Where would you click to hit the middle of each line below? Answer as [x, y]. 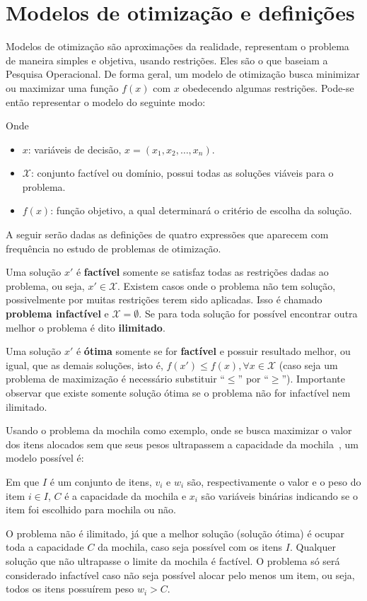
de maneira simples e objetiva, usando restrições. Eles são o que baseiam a [167, 60]
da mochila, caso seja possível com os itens [190, 547]
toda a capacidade [45, 547]
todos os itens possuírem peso [70, 589]
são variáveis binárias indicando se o [279, 495]
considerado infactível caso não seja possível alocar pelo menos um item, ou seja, [180, 574]
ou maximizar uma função [62, 87]
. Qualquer [313, 547]
